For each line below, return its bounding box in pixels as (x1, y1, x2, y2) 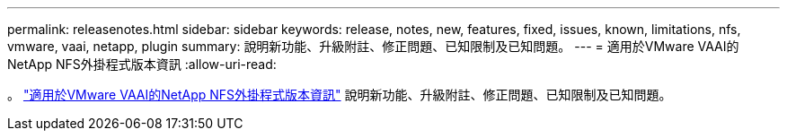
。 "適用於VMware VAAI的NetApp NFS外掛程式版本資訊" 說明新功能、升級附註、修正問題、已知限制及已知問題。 (7, 87, 672, 102)
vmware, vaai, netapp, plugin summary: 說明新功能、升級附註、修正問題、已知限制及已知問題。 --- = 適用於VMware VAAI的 (7, 39, 739, 54)
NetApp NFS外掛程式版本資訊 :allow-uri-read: (7, 56, 277, 72)
